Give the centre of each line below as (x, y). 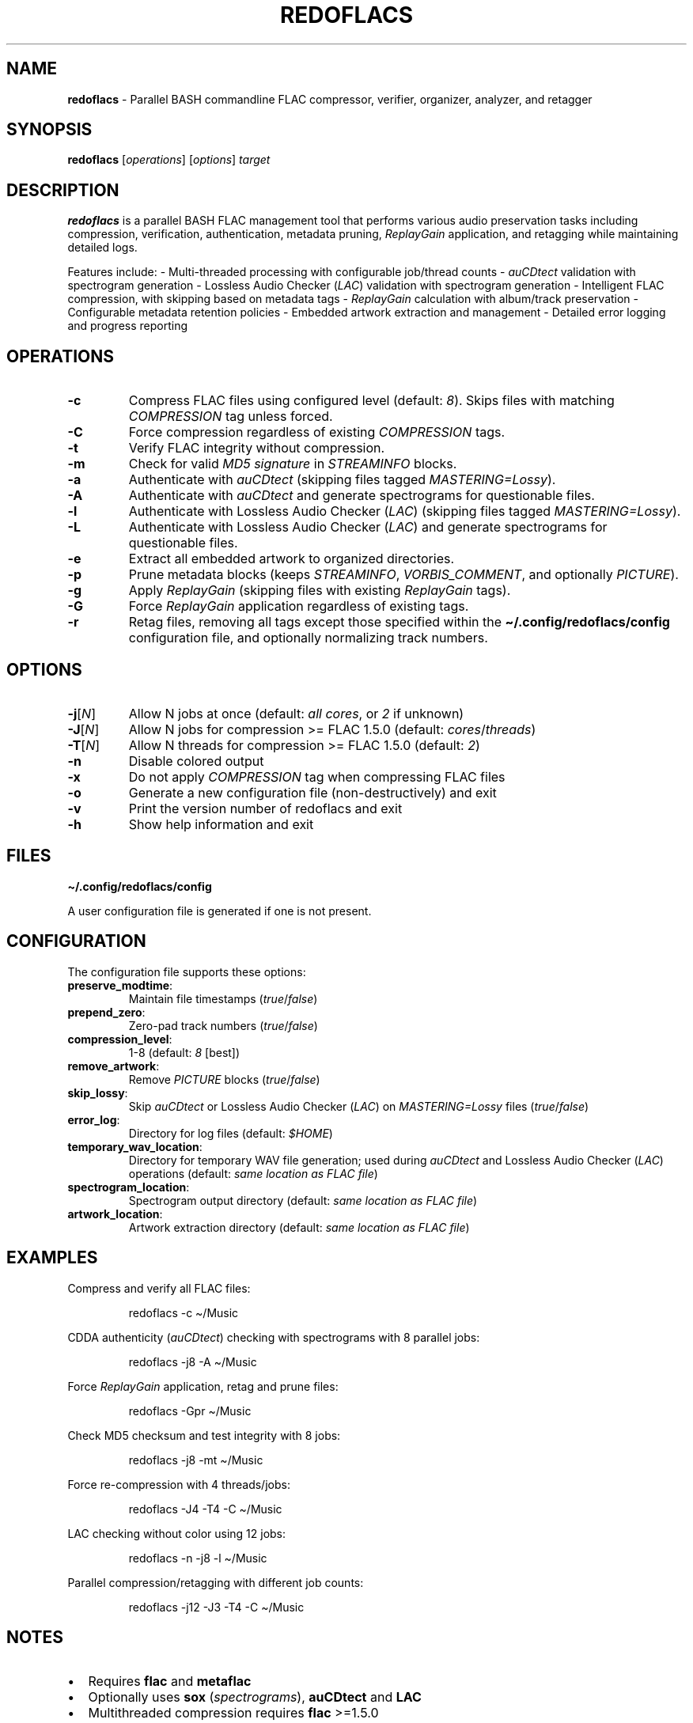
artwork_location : (115, 1214)
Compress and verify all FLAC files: (159, 1288)
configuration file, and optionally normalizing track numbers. (308, 638)
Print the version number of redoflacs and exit (265, 808)
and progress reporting (128, 326)
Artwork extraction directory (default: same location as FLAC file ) (299, 1227)
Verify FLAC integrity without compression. (257, 448)
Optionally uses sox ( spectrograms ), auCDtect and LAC (255, 1697)
